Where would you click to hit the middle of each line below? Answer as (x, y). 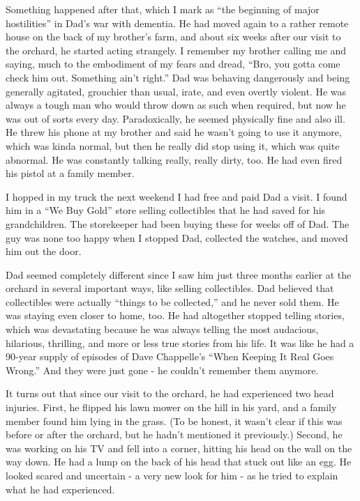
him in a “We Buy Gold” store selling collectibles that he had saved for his (166, 210)
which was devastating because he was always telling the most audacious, (162, 329)
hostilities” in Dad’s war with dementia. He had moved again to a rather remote (177, 23)
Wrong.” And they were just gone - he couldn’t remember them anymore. (162, 370)
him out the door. (44, 251)
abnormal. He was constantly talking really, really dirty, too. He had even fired (174, 159)
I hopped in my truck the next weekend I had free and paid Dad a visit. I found (177, 196)
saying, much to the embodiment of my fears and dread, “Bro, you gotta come (173, 64)
